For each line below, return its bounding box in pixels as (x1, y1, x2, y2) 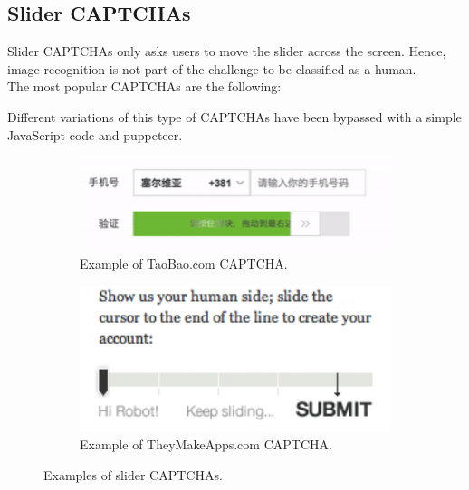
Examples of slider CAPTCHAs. (43, 465, 223, 484)
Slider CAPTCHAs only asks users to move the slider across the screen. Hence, (7, 42, 446, 61)
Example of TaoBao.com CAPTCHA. (80, 254, 288, 273)
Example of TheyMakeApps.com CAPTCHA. (80, 435, 332, 453)
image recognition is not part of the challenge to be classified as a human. (7, 59, 416, 78)
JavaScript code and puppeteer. (7, 125, 183, 144)
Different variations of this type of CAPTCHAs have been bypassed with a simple (7, 107, 462, 126)
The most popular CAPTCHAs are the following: (7, 77, 282, 96)
